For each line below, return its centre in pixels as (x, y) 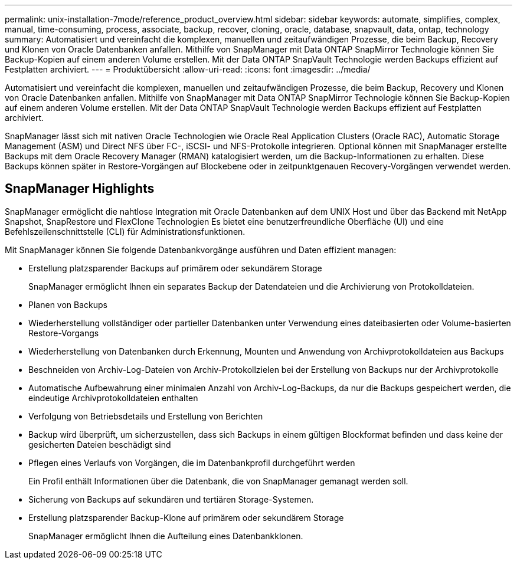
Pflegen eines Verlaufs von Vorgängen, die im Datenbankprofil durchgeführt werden (192, 463)
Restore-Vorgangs (64, 333)
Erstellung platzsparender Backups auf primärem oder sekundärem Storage (175, 268)
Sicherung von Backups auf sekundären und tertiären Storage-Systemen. (171, 499)
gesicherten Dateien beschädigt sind (100, 444)
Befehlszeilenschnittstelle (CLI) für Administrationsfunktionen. (125, 231)
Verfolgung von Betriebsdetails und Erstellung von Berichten (146, 416)
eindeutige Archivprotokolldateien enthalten (113, 398)
